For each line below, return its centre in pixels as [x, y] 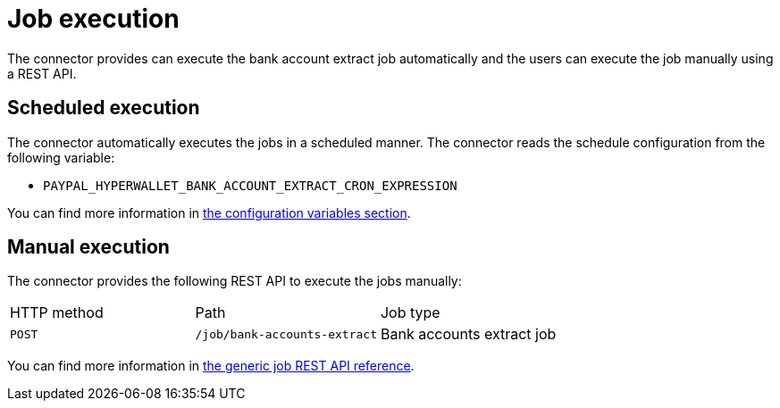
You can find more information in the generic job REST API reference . [211, 366]
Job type [410, 313]
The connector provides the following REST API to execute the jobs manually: [235, 281]
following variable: [61, 157]
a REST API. [42, 73]
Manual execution [88, 247]
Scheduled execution [104, 108]
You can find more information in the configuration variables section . [209, 212]
